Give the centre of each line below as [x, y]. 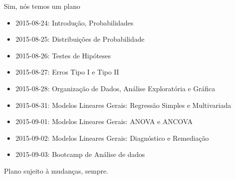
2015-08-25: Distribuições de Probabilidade [80, 39]
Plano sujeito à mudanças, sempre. [56, 170]
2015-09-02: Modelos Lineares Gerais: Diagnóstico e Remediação [112, 138]
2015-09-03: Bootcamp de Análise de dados [80, 154]
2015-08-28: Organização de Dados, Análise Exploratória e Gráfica [115, 88]
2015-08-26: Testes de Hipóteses [63, 55]
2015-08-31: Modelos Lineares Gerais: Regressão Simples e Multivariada [123, 105]
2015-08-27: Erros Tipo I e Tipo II [67, 72]
